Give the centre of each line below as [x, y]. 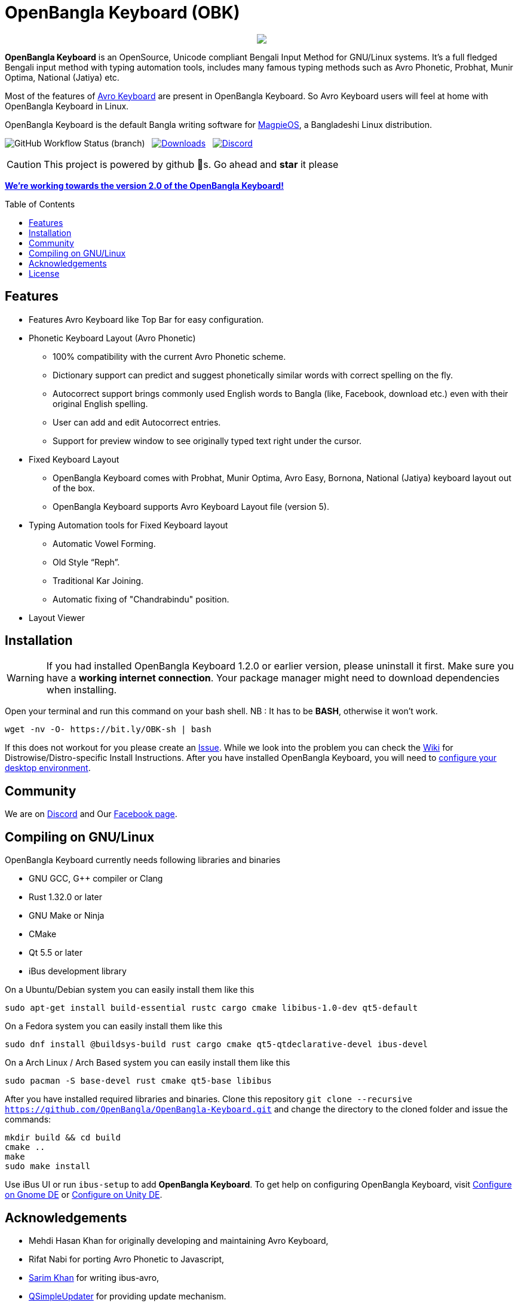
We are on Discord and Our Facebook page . [91, 814]
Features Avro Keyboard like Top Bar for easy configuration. [146, 319]
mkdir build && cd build [63, 1138]
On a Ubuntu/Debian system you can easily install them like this [130, 990]
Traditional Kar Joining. [98, 580]
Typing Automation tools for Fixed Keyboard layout [128, 525]
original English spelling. [100, 403]
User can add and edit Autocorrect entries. [137, 422]
